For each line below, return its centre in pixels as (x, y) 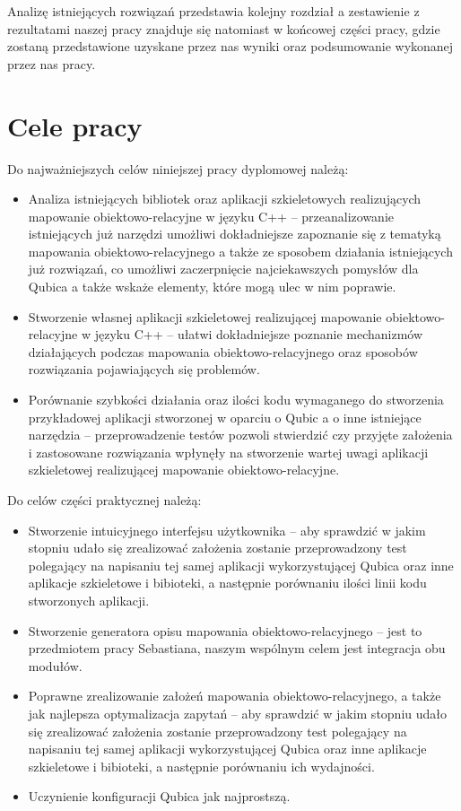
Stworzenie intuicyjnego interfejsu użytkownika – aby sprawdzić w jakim (227, 530)
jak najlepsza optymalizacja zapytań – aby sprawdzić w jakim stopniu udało (238, 713)
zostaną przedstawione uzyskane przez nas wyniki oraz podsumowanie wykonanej (230, 46)
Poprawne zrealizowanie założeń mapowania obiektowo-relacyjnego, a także (235, 696)
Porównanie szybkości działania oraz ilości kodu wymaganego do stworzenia (236, 400)
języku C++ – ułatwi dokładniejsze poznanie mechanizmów (259, 334)
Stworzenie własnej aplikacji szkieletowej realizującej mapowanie (205, 316)
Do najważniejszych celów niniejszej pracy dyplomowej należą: (178, 168)
